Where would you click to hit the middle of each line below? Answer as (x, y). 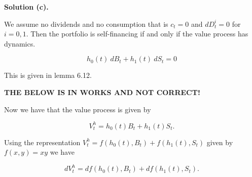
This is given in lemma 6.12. (48, 75)
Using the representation (42, 142)
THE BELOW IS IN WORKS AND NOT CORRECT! (102, 92)
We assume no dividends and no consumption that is (86, 24)
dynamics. (20, 43)
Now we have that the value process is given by (78, 109)
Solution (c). (26, 7)
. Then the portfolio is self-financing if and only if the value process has (137, 34)
